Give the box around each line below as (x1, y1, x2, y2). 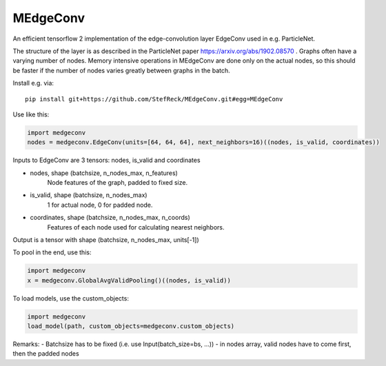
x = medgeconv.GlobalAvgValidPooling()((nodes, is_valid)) (27, 276, 231, 284)
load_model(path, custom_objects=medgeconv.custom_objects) (27, 323, 235, 330)
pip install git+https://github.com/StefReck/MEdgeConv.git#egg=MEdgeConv (25, 95, 283, 103)
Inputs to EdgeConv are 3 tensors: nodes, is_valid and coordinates (12, 156, 201, 165)
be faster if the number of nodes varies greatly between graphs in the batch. (12, 66, 230, 74)
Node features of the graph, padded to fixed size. (47, 179, 188, 187)
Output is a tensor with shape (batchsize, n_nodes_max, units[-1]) (12, 235, 199, 244)
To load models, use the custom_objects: (12, 294, 129, 303)
